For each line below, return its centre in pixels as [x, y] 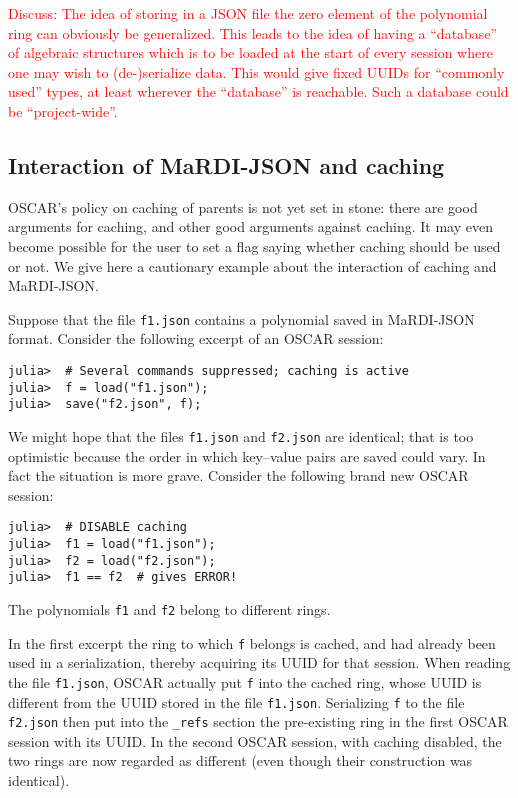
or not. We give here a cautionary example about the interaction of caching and [252, 265]
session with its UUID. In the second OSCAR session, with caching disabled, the [255, 740]
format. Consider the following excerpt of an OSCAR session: [196, 338]
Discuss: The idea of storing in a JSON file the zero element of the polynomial [248, 13]
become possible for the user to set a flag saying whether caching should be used [254, 245]
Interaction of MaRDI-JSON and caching [226, 164]
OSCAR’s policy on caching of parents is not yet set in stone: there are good [243, 206]
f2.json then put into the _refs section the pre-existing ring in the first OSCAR [258, 721]
